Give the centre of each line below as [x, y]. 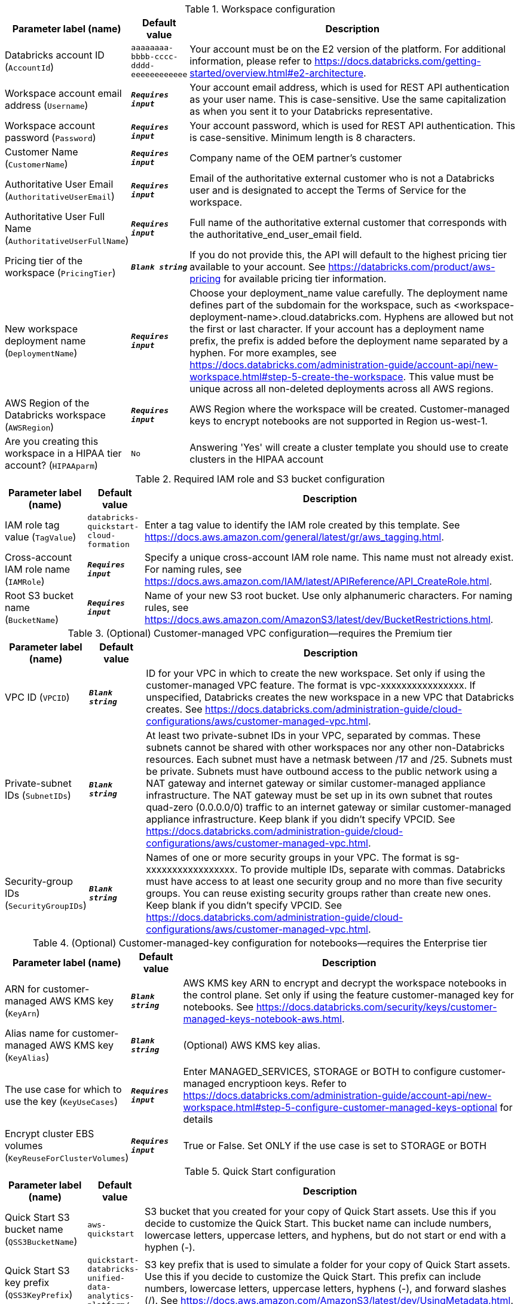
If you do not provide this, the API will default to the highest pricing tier [348, 255]
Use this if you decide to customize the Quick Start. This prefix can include [313, 1276]
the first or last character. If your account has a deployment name [337, 329]
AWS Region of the [47, 403]
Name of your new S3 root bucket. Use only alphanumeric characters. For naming [329, 595]
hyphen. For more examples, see [263, 353]
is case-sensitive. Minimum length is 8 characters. [303, 138]
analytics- [111, 1296]
